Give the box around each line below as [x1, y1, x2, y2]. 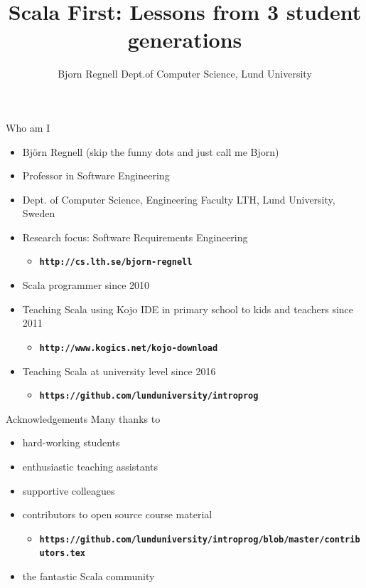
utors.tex [39, 548, 86, 559]
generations [127, 25, 242, 54]
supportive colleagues [22, 483, 115, 498]
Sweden [22, 206, 55, 221]
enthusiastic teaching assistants [22, 459, 158, 473]
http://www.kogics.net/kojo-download [39, 342, 218, 353]
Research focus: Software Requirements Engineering [22, 229, 248, 244]
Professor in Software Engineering [22, 168, 170, 183]
